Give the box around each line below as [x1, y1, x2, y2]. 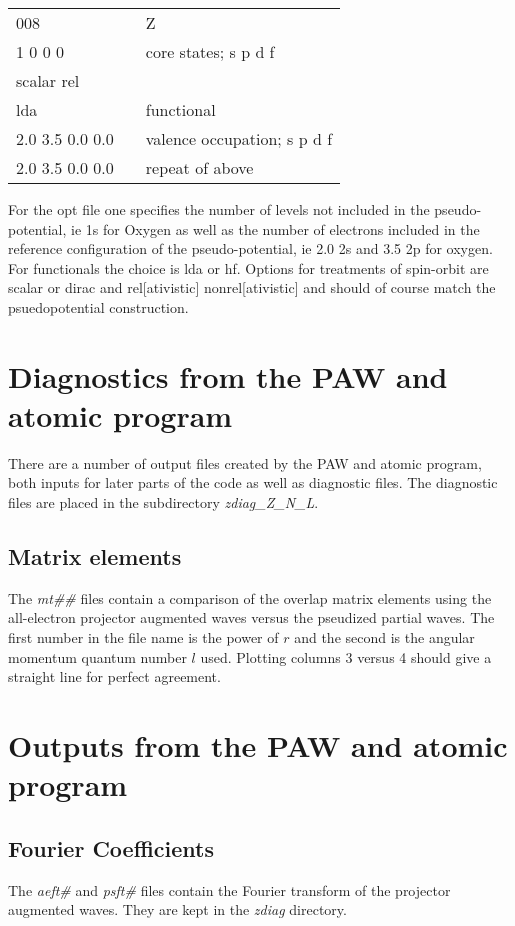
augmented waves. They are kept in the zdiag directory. [8, 899, 347, 920]
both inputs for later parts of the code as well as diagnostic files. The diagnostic [8, 472, 498, 493]
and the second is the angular [294, 627, 475, 648]
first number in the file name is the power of [8, 627, 279, 648]
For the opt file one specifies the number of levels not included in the [8, 199, 430, 219]
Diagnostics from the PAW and [8, 355, 448, 396]
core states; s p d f [145, 40, 275, 63]
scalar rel [16, 69, 80, 92]
